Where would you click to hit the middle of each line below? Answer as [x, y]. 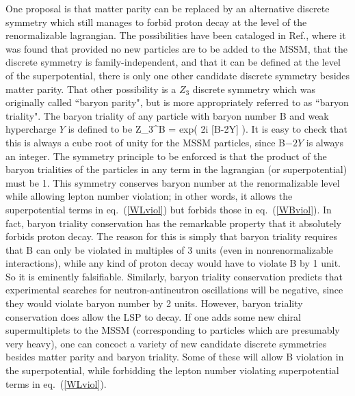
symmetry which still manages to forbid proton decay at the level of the [156, 22]
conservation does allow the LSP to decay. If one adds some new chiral [154, 316]
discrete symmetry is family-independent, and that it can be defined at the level [173, 62]
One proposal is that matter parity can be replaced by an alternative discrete [168, 8]
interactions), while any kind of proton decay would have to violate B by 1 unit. [173, 263]
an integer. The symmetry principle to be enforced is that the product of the [166, 156]
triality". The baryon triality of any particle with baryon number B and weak [167, 115]
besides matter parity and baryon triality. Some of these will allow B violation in [175, 357]
